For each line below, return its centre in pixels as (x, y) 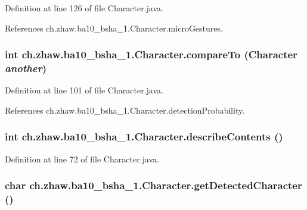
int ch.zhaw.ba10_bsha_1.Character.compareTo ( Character (151, 54)
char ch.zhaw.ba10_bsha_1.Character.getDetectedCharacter (153, 185)
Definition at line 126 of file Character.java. (84, 8)
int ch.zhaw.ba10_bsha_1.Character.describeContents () (144, 137)
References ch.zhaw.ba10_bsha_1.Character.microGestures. (114, 28)
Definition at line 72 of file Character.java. (82, 159)
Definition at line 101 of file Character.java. (84, 90)
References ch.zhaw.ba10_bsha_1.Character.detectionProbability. (125, 110)
